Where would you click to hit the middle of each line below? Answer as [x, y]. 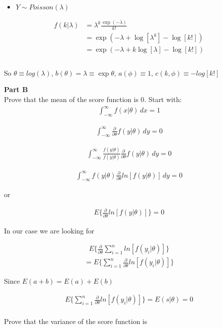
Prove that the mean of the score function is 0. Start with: [93, 99]
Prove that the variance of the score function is [76, 321]
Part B [16, 89]
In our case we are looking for [49, 230]
